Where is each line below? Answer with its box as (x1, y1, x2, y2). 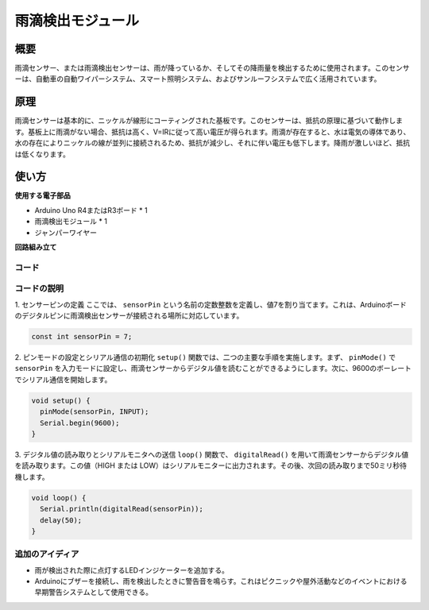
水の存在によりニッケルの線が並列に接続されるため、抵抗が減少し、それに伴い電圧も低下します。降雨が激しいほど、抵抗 (14, 138, 411, 148)
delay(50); (40, 515, 83, 524)
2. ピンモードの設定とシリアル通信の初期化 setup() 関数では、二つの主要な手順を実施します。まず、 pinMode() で (14, 353, 396, 362)
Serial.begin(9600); (40, 418, 120, 427)
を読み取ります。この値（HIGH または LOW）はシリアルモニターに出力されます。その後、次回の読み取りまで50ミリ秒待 (14, 461, 408, 470)
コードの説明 (14, 283, 64, 294)
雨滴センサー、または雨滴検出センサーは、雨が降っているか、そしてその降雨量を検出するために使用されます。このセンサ (14, 64, 410, 73)
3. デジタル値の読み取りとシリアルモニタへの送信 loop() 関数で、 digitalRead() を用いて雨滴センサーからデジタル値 (14, 450, 409, 459)
